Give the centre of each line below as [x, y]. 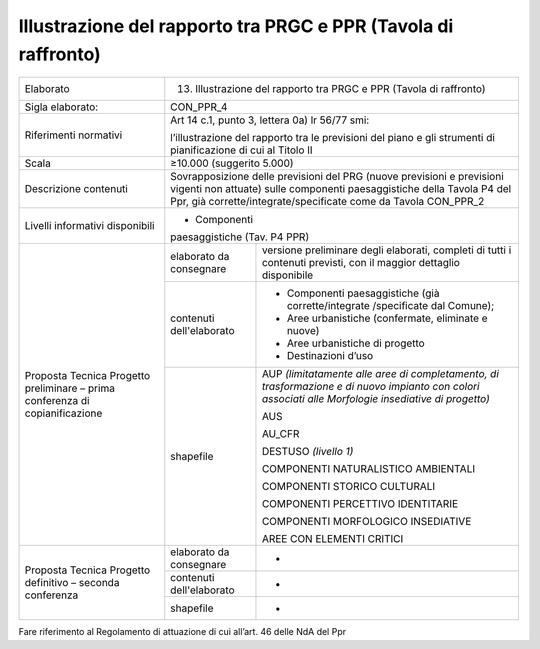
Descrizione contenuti [76, 189]
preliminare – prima [69, 388]
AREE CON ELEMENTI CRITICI [332, 539]
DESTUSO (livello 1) [307, 452]
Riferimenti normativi [73, 135]
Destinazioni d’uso [330, 356]
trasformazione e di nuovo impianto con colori [370, 387]
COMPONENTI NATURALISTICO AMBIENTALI [368, 469]
